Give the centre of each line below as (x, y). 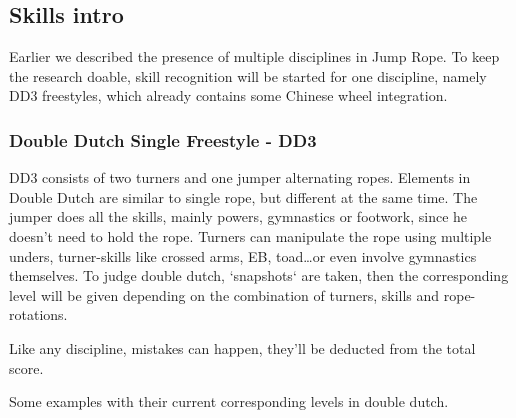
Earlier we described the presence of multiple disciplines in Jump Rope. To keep (254, 56)
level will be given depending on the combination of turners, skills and (224, 294)
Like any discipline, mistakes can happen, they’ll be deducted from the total (242, 347)
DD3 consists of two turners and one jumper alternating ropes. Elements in (240, 177)
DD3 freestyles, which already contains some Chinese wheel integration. (228, 95)
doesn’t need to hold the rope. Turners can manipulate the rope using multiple (250, 235)
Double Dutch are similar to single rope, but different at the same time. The (243, 196)
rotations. (38, 314)
